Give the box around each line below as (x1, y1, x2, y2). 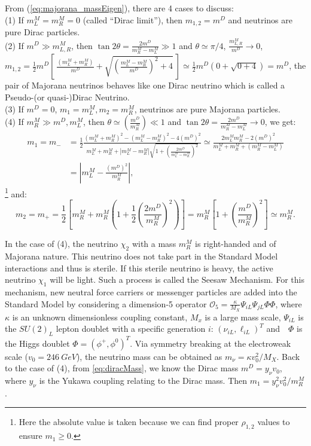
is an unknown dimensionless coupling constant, (12, 310, 188, 323)
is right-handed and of (195, 237, 276, 250)
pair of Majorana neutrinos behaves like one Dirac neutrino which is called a (5, 79, 285, 91)
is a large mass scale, (205, 310, 281, 323)
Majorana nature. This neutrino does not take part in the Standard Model (5, 249, 278, 262)
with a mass (132, 237, 176, 250)
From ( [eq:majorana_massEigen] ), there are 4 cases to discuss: (5, 2, 234, 14)
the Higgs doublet (5, 337, 70, 349)
